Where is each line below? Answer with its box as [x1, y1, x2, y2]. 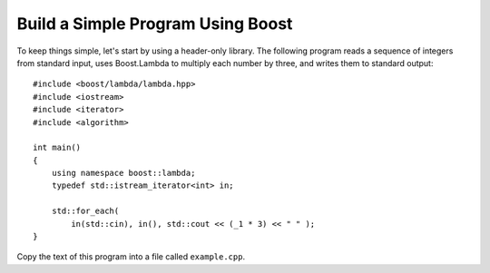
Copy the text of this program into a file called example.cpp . [16, 251, 245, 262]
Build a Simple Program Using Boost [16, 14, 293, 34]
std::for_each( [51, 206, 120, 217]
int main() [33, 142, 82, 153]
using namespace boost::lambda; [51, 168, 196, 179]
